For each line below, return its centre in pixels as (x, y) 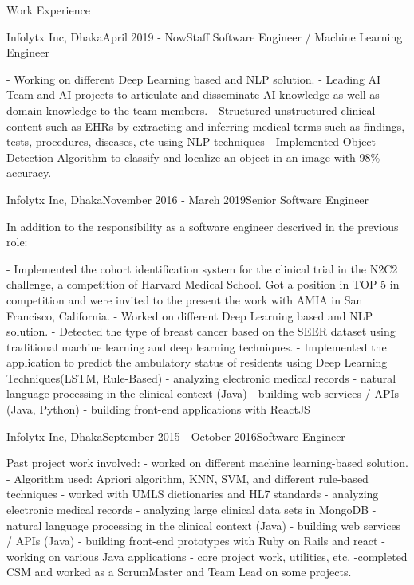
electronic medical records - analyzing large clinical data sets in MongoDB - (191, 510)
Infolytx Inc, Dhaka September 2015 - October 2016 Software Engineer (176, 436)
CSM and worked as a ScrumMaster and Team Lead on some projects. (179, 572)
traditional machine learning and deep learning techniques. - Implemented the (197, 346)
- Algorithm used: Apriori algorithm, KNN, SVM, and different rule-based (187, 478)
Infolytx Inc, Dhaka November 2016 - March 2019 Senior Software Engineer (188, 199)
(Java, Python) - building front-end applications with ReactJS (158, 409)
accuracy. (29, 173)
